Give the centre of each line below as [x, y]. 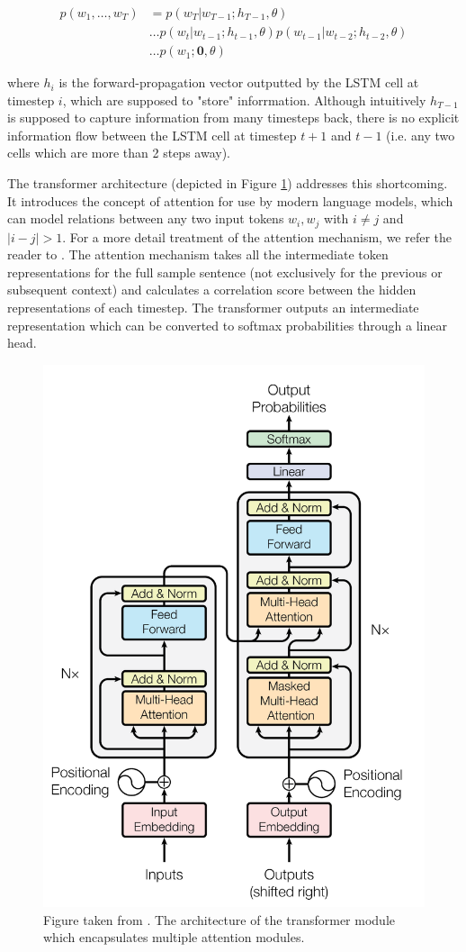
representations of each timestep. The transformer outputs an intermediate [213, 308]
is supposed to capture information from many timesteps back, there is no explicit [233, 118]
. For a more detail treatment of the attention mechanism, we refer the [257, 236]
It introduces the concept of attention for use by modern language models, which [230, 200]
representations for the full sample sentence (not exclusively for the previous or [225, 272]
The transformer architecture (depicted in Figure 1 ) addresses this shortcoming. [228, 183]
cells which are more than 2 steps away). [119, 153]
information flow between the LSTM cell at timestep [152, 135]
